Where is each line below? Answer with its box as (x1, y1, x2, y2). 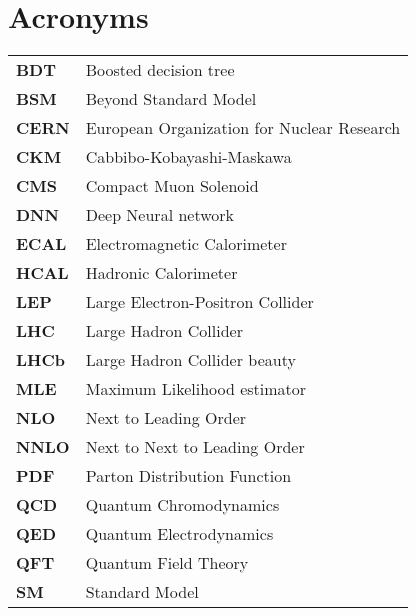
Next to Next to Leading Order (85, 435, 305, 459)
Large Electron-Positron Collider (85, 290, 314, 314)
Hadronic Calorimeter (85, 261, 238, 285)
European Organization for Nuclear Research (85, 116, 401, 140)
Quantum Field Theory (85, 551, 249, 575)
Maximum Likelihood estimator (85, 377, 307, 401)
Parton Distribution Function (85, 464, 292, 488)
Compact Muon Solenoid (85, 174, 259, 198)
